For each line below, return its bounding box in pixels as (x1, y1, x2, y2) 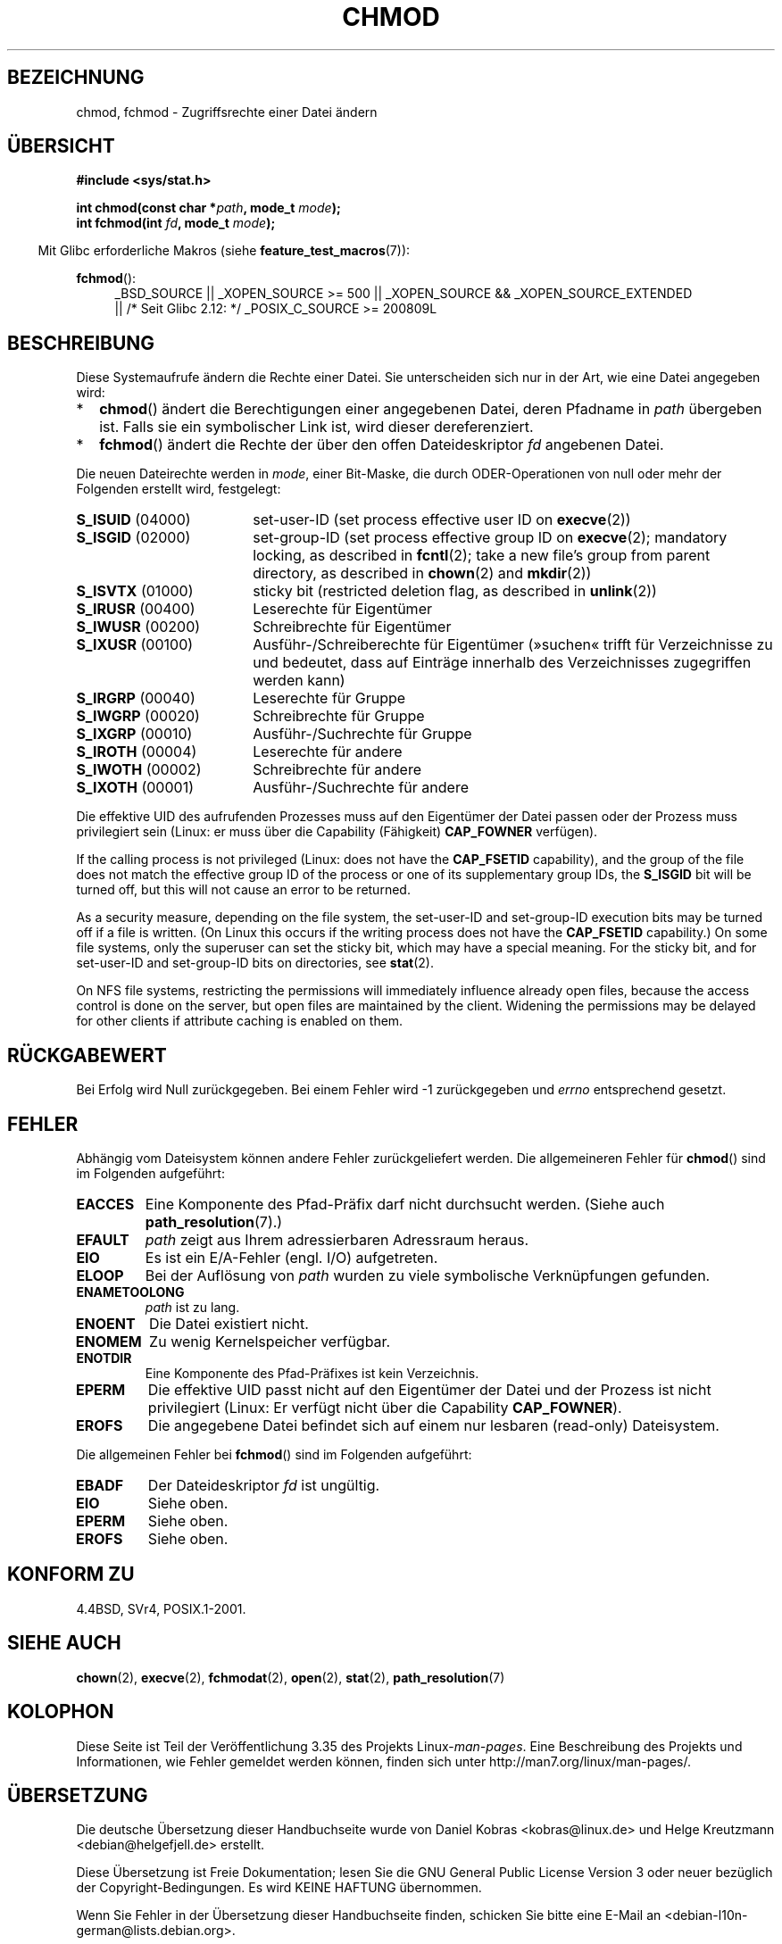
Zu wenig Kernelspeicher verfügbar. (149, 1332, 391, 1350)
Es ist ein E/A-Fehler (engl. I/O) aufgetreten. (145, 1248, 438, 1267)
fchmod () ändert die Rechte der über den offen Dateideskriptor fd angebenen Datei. (99, 436, 664, 454)
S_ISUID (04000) (76, 511, 191, 529)
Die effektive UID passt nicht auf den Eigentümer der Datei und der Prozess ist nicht (147, 1380, 711, 1399)
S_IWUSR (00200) (76, 618, 201, 636)
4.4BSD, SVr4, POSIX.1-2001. (76, 1600, 246, 1616)
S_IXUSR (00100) (76, 636, 194, 654)
